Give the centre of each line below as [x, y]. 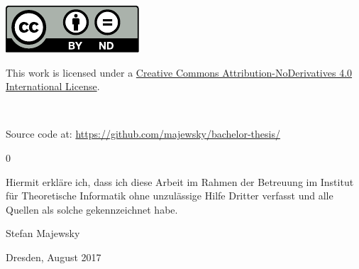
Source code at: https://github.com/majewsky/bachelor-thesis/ [143, 134]
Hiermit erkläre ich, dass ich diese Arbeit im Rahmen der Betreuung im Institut [180, 181]
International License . [53, 86]
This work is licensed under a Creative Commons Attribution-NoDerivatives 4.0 [179, 72]
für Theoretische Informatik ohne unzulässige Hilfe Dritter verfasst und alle [170, 196]
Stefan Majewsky [43, 233]
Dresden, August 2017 [54, 257]
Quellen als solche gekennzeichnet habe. [92, 209]
